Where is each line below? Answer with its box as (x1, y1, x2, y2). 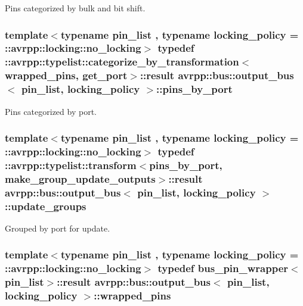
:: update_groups (5, 198, 86, 213)
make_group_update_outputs (5, 171, 156, 186)
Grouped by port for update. (5, 221, 110, 234)
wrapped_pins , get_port (5, 68, 128, 83)
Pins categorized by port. (5, 105, 97, 117)
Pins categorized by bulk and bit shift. (5, 2, 146, 14)
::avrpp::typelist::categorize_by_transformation (5, 54, 239, 69)
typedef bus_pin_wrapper (157, 261, 289, 276)
